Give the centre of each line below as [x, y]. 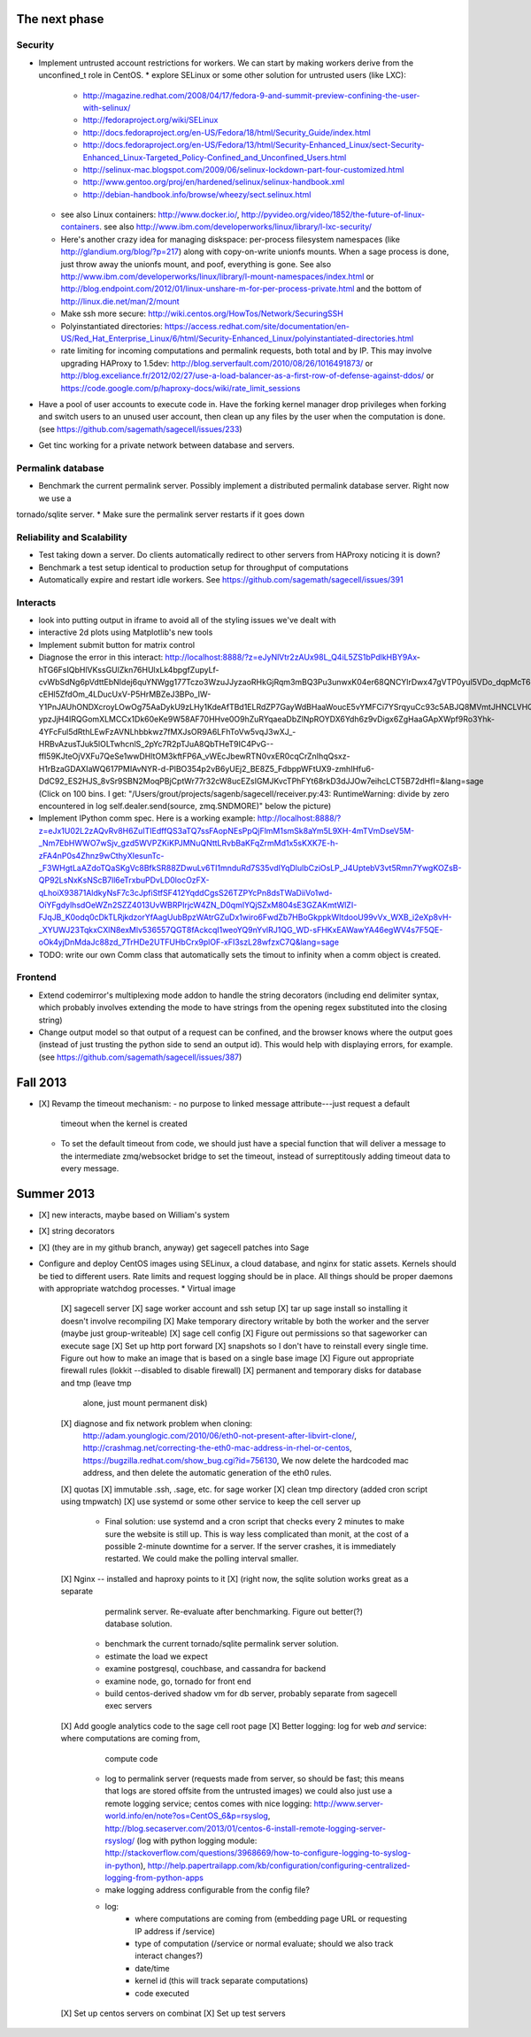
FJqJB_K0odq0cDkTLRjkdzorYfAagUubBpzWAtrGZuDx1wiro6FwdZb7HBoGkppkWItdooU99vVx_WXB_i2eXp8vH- [245, 917]
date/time [152, 1968]
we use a [55, 498]
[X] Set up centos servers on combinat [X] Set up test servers [173, 2013]
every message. [90, 1169]
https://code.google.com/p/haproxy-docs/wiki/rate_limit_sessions [181, 388]
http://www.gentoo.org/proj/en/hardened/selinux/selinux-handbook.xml [214, 182]
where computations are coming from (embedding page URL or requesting [271, 1919]
